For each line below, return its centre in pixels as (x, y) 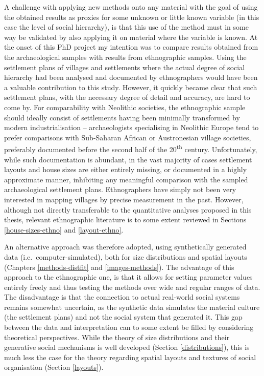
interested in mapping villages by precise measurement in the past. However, (124, 199)
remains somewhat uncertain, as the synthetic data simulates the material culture (132, 307)
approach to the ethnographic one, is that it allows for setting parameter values (128, 277)
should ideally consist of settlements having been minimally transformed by (122, 117)
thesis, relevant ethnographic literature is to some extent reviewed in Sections (125, 220)
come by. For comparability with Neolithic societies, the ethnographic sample (125, 107)
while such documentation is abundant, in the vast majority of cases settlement (128, 159)
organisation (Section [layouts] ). (54, 367)
